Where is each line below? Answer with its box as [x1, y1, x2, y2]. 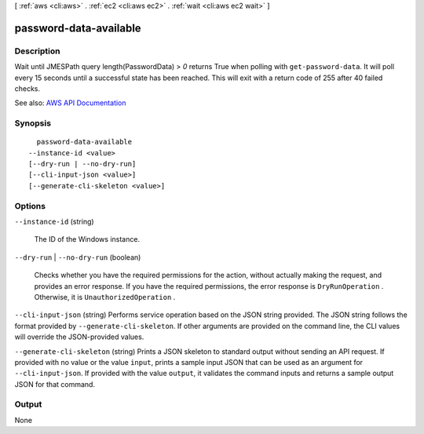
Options [14, 200, 46, 211]
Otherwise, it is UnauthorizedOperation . [34, 292, 176, 301]
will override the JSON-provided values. [14, 332, 144, 341]
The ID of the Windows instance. [34, 235, 141, 244]
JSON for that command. [14, 379, 96, 388]
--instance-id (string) [14, 217, 94, 226]
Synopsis [14, 118, 51, 129]
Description [14, 46, 60, 57]
